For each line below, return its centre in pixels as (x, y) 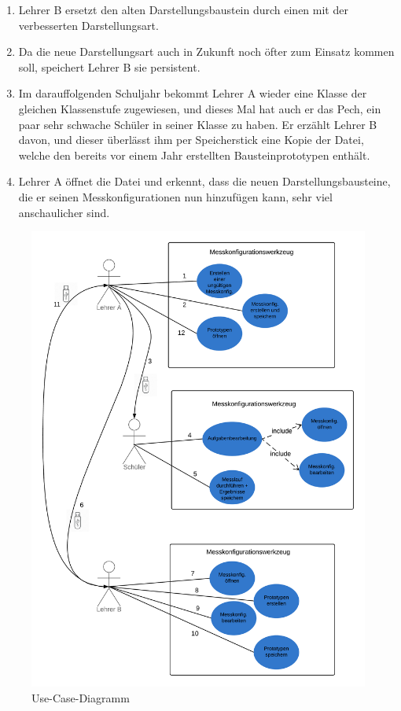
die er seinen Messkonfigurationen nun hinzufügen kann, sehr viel (175, 196)
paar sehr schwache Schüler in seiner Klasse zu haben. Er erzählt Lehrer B (198, 124)
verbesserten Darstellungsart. (88, 25)
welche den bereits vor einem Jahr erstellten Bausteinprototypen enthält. (194, 155)
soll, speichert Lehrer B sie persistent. (109, 66)
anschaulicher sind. (64, 212)
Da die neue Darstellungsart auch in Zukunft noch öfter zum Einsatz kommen (206, 52)
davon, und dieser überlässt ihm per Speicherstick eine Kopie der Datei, (191, 140)
